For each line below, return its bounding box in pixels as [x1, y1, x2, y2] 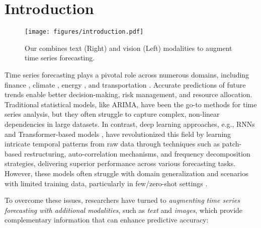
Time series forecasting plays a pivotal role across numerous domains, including [5, 69, 249, 80]
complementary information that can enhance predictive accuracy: [5, 214, 209, 225]
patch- [222, 138, 242, 149]
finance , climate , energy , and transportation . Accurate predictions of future [5, 79, 246, 90]
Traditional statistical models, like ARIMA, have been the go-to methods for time [5, 99, 257, 109]
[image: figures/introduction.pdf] [25, 28, 144, 36]
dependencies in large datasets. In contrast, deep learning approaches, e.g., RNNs [5, 118, 255, 129]
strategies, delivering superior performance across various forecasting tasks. [5, 158, 236, 169]
